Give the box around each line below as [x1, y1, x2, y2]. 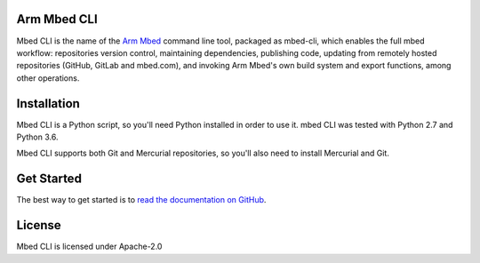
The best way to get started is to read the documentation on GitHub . [16, 195, 267, 205]
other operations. [16, 72, 80, 84]
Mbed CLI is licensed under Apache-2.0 [16, 241, 163, 252]
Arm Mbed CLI [16, 12, 98, 27]
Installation [16, 96, 80, 111]
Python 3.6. [16, 131, 59, 142]
